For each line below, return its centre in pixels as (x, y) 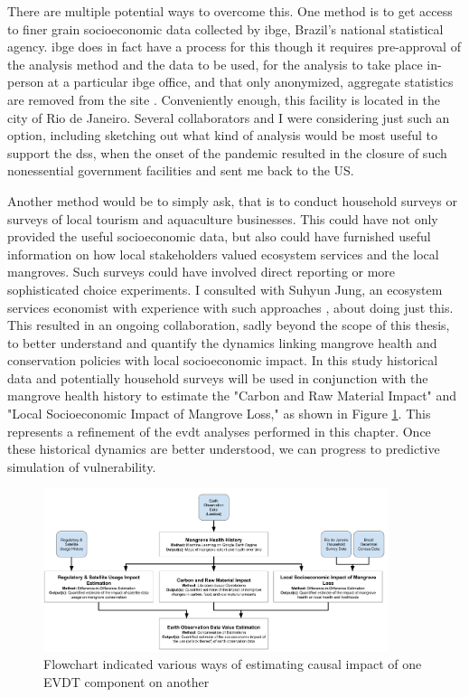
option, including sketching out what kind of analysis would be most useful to (223, 135)
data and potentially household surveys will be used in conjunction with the (218, 377)
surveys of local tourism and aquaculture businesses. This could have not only (223, 218)
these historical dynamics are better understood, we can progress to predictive (224, 449)
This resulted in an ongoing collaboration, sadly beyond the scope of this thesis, (229, 325)
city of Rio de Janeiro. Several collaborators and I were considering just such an (229, 117)
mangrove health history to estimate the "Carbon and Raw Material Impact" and (232, 396)
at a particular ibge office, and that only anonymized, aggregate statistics (250, 82)
